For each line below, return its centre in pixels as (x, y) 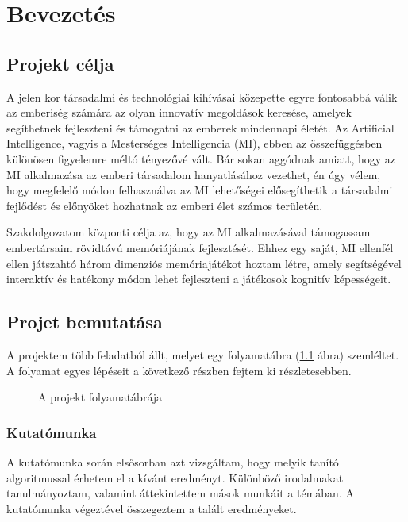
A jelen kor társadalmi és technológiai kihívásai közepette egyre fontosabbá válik (202, 96)
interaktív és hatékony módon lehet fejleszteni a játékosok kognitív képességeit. (199, 279)
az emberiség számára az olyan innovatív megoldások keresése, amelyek (179, 112)
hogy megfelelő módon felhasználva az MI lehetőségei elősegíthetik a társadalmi (200, 190)
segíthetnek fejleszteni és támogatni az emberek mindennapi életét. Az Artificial (200, 127)
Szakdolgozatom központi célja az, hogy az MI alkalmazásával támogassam (189, 232)
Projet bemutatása (85, 322)
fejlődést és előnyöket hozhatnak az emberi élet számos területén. (165, 205)
